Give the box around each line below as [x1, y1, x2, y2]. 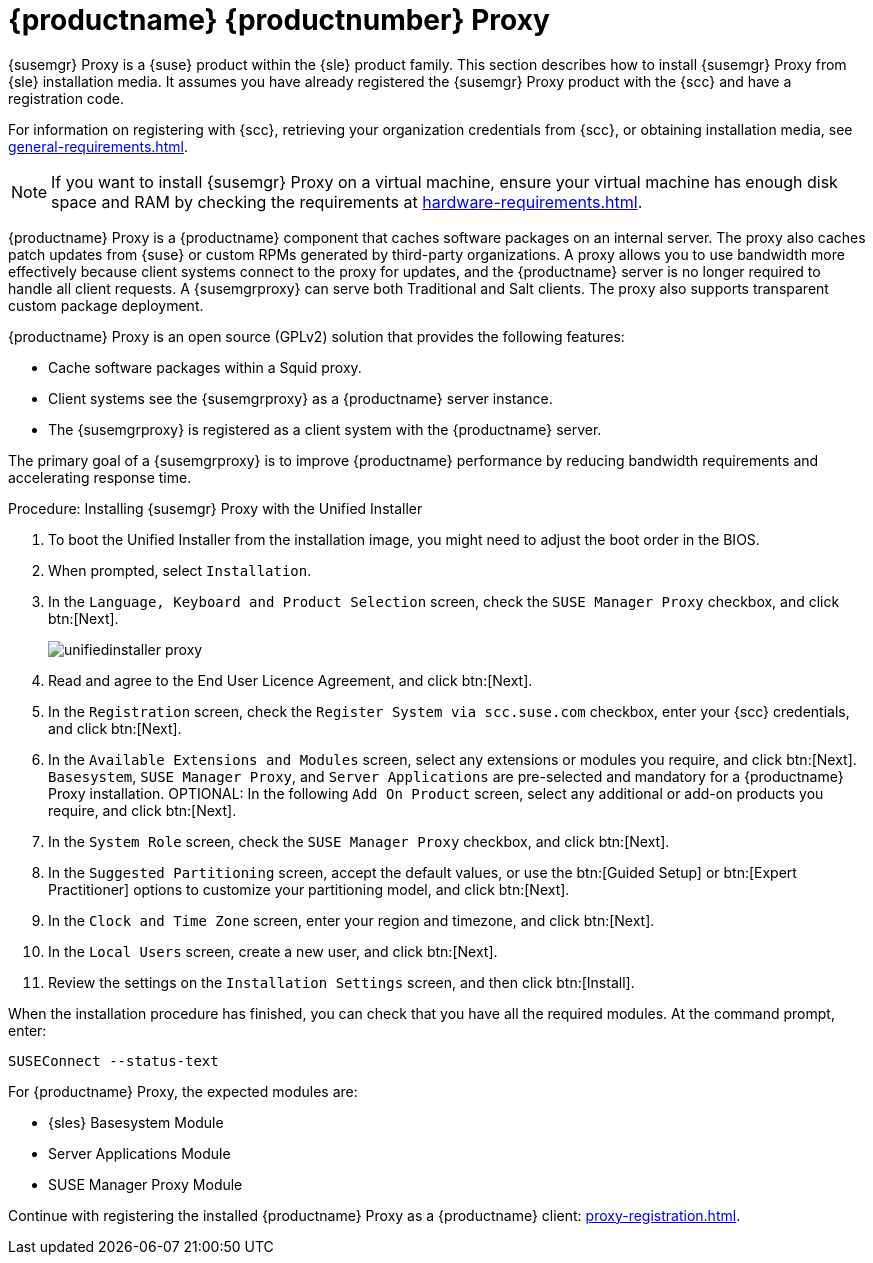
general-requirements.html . [8, 137, 188, 155]
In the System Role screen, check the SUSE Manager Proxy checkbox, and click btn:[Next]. [48, 832, 670, 850]
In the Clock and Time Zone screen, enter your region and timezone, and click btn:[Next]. [48, 911, 655, 929]
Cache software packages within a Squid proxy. [48, 358, 362, 376]
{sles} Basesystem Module [48, 1113, 224, 1131]
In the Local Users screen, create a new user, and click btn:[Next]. [48, 942, 498, 960]
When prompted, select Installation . [48, 561, 312, 579]
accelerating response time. [8, 468, 192, 486]
